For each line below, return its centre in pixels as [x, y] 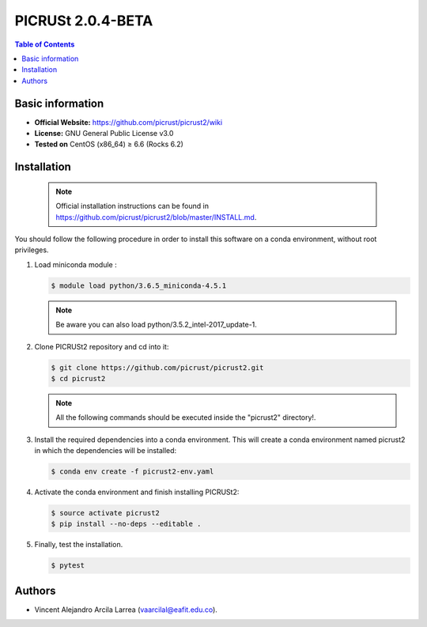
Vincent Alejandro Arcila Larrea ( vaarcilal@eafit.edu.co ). [126, 610]
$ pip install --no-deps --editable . [126, 524]
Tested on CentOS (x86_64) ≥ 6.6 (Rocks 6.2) [109, 144]
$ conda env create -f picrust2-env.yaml [132, 472]
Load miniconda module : [76, 264]
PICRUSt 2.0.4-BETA [84, 21]
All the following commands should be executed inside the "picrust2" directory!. [186, 417]
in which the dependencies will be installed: [106, 451]
